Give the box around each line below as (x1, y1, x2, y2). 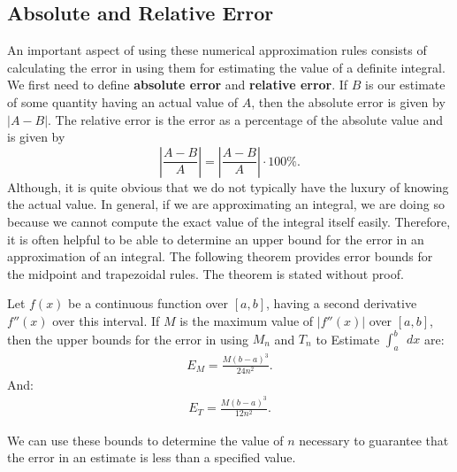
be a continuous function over (68, 294, 229, 313)
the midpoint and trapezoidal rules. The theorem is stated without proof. (7, 264, 404, 282)
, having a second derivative (266, 294, 417, 313)
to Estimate (316, 329, 380, 348)
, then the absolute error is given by (251, 92, 446, 111)
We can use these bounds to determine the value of (7, 430, 284, 449)
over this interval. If (52, 311, 160, 329)
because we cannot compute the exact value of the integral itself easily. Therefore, (7, 212, 451, 230)
